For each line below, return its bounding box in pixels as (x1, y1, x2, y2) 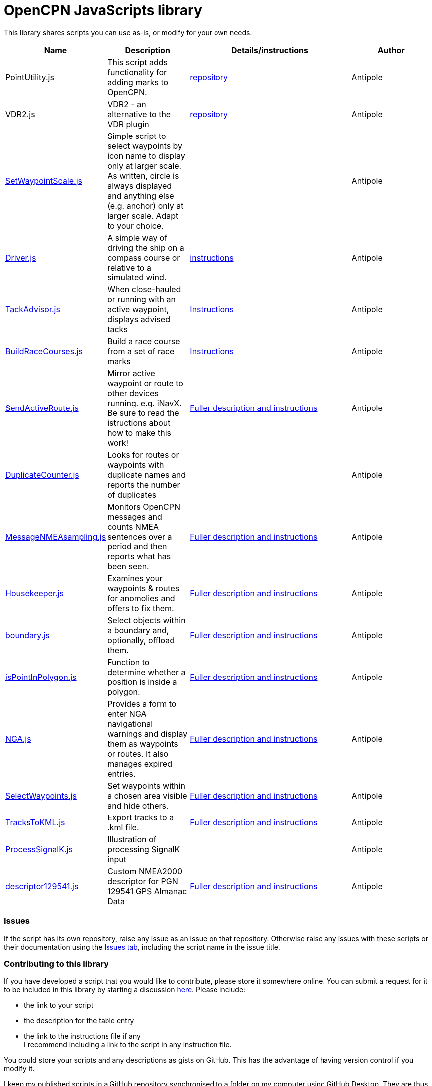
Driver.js (5, 252, 36, 263)
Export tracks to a (108, 812, 174, 822)
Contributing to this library (4, 958, 109, 969)
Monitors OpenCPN (108, 501, 180, 512)
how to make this (108, 427, 171, 438)
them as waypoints (108, 738, 178, 749)
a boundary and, (108, 625, 169, 635)
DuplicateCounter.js (5, 469, 79, 480)
